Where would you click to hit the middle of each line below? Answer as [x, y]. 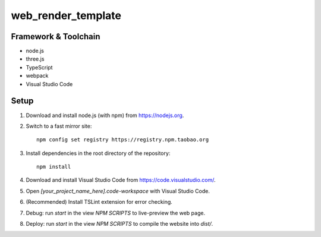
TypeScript [39, 67]
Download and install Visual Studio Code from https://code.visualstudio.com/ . [121, 180]
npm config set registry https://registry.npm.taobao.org [123, 140]
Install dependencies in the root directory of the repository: [98, 153]
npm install [54, 167]
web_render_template [66, 15]
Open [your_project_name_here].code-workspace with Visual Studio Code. [118, 191]
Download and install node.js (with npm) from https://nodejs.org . [105, 115]
